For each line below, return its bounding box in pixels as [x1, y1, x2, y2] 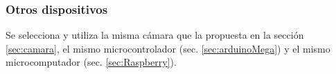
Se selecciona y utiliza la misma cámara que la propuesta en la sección [6, 28, 304, 42]
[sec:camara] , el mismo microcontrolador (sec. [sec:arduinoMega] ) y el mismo [6, 41, 330, 55]
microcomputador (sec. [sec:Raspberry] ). [6, 55, 177, 69]
